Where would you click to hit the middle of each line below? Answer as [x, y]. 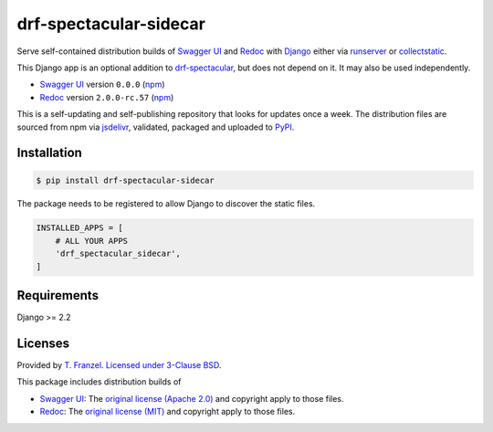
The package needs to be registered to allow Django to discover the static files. [166, 204]
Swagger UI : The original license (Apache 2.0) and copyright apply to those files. [192, 398]
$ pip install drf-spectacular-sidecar [125, 180]
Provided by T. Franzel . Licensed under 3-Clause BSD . [119, 365]
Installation [49, 153]
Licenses [43, 343]
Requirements [58, 295]
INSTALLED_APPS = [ [79, 228]
